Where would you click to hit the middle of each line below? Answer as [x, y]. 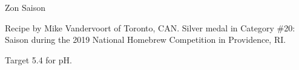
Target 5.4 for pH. [38, 59]
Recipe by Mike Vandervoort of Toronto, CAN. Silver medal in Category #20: [150, 27]
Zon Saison [25, 7]
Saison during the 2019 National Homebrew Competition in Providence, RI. [146, 40]
